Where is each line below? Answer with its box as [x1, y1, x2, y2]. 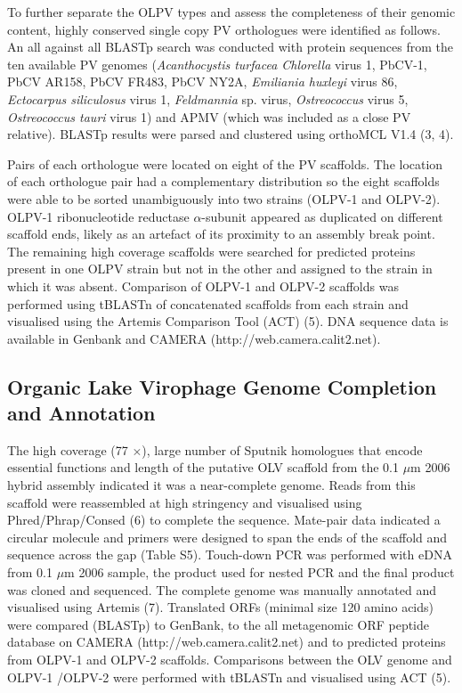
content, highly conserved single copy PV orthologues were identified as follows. [7, 20, 441, 38]
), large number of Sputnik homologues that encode [142, 440, 423, 459]
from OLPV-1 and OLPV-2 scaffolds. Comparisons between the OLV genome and [7, 650, 452, 668]
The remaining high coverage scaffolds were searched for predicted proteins [7, 241, 416, 260]
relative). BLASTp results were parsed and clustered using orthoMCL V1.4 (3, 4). [7, 125, 454, 143]
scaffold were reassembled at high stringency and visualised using [7, 493, 362, 511]
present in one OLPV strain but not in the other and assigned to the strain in [7, 259, 433, 278]
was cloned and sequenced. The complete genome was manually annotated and [7, 580, 437, 599]
